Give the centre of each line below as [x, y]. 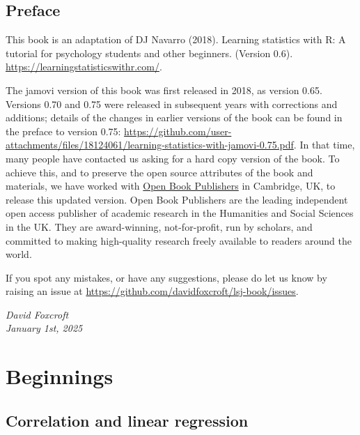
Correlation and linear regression [127, 420]
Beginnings [60, 376]
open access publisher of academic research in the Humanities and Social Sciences [180, 213]
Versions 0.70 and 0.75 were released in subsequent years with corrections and [172, 104]
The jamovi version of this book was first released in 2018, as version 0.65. [164, 90]
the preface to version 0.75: [63, 131]
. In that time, [324, 145]
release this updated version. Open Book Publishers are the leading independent [177, 199]
